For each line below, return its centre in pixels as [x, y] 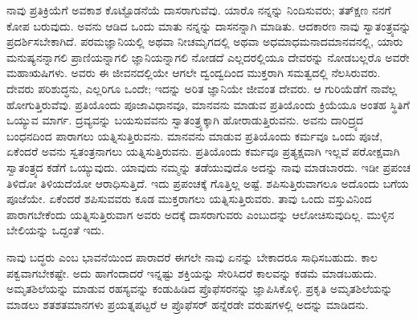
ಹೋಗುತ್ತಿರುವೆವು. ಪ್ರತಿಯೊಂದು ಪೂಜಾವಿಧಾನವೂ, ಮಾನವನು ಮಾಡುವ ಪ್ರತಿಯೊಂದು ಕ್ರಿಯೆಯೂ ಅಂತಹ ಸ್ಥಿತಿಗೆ [208, 104]
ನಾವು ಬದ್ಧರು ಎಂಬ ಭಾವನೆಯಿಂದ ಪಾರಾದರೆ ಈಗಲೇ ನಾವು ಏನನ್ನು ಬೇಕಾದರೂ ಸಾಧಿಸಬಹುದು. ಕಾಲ [192, 256]
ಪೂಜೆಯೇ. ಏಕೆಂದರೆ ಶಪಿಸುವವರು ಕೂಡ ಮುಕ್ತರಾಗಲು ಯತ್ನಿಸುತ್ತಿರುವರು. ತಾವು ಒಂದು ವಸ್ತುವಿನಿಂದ [189, 199]
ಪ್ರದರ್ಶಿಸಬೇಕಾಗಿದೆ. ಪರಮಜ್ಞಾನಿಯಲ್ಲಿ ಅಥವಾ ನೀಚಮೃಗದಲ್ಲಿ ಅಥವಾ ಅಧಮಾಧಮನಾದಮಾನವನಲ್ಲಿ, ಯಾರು [205, 41]
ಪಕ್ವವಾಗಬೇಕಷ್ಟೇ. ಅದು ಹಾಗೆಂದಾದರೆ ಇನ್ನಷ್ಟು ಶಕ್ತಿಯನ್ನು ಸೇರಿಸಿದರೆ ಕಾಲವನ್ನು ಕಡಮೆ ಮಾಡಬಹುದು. [192, 272]
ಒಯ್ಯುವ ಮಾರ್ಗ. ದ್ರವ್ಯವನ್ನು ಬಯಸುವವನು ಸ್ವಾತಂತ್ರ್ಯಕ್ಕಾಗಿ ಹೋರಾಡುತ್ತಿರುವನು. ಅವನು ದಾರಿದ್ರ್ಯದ [185, 120]
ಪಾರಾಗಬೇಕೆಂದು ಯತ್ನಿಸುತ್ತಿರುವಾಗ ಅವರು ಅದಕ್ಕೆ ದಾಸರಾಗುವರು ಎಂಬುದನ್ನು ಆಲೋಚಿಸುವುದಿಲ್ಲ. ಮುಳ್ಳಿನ [200, 214]
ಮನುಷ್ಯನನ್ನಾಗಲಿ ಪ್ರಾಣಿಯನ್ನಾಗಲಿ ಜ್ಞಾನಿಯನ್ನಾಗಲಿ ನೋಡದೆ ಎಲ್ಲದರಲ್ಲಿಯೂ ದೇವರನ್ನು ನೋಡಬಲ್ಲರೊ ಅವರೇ [208, 57]
